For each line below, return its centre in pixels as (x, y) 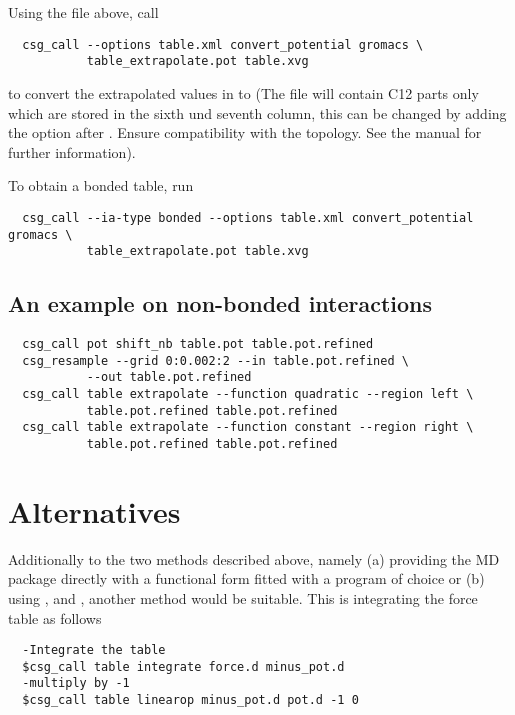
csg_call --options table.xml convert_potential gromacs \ (223, 44)
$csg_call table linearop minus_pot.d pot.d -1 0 (190, 700)
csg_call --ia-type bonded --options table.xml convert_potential (248, 217)
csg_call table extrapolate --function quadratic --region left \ (248, 394)
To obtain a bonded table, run (101, 185)
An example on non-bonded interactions (220, 303)
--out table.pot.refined (169, 377)
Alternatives (94, 510)
